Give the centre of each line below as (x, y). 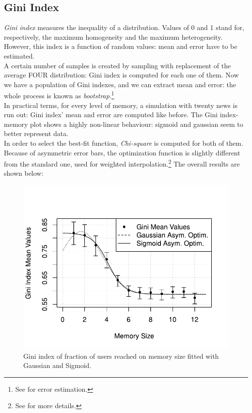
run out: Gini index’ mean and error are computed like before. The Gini (111, 115)
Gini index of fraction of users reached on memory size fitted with (121, 356)
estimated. (19, 55)
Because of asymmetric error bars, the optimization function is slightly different (122, 152)
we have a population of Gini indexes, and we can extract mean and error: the (120, 84)
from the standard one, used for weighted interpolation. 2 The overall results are (122, 163)
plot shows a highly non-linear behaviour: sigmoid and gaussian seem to (137, 124)
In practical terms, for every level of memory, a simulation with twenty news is (121, 105)
